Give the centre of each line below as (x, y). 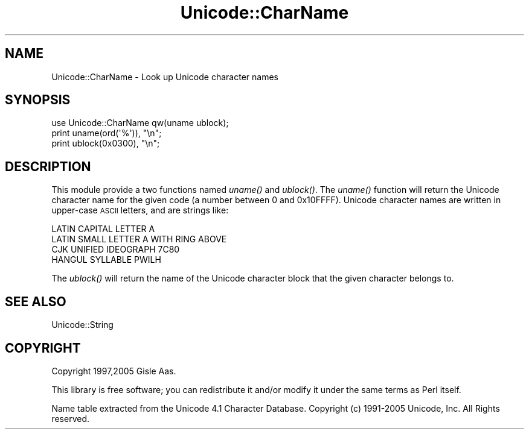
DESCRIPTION (48, 166)
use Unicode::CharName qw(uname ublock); (140, 123)
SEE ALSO (36, 301)
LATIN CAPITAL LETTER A (103, 229)
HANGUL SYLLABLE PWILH (106, 260)
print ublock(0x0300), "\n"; (106, 143)
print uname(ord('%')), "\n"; (107, 133)
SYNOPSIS (38, 100)
